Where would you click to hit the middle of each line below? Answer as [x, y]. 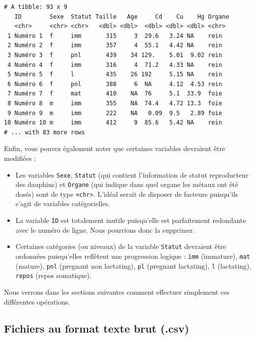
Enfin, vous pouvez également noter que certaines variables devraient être [115, 148]
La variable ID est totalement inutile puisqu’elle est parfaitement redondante [131, 220]
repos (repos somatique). [54, 275]
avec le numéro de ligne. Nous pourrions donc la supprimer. [105, 230]
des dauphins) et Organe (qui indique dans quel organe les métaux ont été [127, 184]
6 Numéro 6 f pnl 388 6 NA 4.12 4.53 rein [115, 84]
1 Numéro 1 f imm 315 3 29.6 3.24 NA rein [115, 36]
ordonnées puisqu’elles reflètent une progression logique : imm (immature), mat [133, 256]
